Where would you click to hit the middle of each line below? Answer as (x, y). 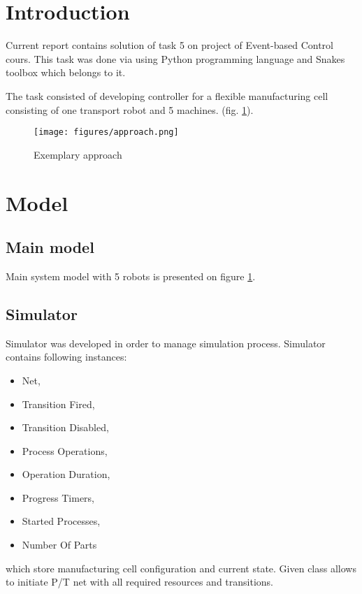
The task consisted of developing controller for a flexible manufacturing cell (167, 95)
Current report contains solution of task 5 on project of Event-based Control (169, 45)
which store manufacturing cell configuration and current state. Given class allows (181, 568)
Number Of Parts (59, 545)
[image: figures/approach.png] (106, 132)
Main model (50, 247)
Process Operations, (65, 450)
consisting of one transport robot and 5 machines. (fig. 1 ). (130, 109)
